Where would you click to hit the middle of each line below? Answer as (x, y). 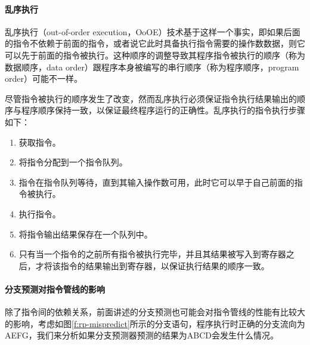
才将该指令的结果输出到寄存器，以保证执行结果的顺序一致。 (152, 265)
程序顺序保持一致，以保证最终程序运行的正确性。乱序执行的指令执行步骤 (163, 110)
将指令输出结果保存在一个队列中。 (86, 234)
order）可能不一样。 (44, 78)
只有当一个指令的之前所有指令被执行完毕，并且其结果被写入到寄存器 (152, 254)
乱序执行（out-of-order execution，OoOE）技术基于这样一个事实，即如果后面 (153, 31)
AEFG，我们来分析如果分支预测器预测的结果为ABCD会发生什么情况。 (142, 335)
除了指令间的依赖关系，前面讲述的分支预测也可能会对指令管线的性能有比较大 (155, 312)
